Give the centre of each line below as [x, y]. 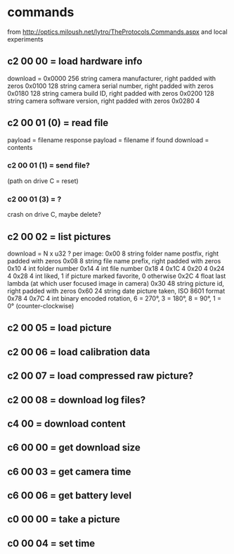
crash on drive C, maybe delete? [54, 215]
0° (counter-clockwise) [41, 306]
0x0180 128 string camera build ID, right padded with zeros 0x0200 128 [111, 93]
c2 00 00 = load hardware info [75, 62]
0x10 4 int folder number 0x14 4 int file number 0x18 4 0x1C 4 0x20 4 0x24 [116, 268]
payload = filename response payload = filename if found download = [108, 140]
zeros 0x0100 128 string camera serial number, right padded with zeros [111, 86]
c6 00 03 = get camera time [69, 471]
